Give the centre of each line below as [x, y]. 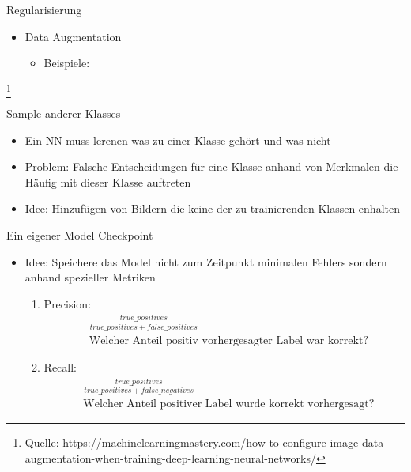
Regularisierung [44, 9]
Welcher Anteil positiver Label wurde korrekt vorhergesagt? [229, 404]
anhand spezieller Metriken [90, 277]
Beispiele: [67, 63]
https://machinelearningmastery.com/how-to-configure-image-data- [225, 442]
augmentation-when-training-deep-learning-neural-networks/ [170, 458]
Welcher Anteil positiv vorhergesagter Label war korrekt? [229, 341]
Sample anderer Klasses [64, 113]
